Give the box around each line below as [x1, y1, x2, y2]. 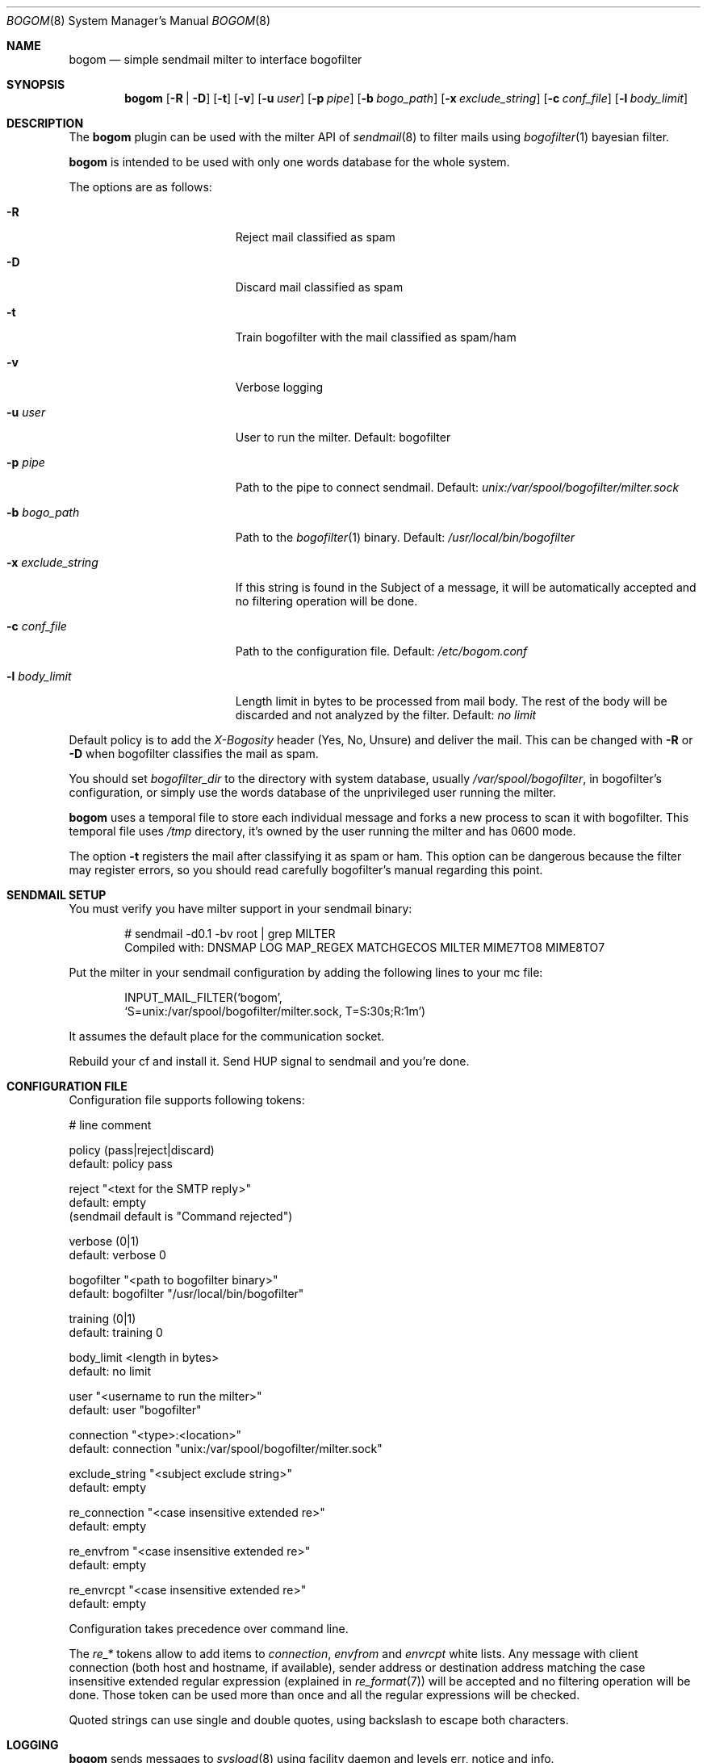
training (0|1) [69, 1312, 136, 1325]
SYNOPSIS [6, 77, 65, 91]
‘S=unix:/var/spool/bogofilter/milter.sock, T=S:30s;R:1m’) [124, 1004, 426, 1018]
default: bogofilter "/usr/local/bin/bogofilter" [69, 1287, 304, 1300]
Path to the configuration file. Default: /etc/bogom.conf [235, 644, 528, 658]
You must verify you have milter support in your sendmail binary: [69, 902, 412, 915]
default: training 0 [69, 1325, 163, 1339]
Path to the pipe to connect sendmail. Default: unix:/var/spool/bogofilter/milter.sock [235, 480, 680, 494]
